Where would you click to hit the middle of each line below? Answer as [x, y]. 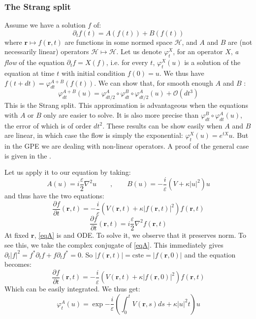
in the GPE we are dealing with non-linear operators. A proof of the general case [127, 145]
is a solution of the [212, 62]
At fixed [17, 235]
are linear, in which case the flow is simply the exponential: [94, 135]
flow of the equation [34, 62]
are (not [240, 42]
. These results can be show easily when [162, 125]
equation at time [30, 73]
